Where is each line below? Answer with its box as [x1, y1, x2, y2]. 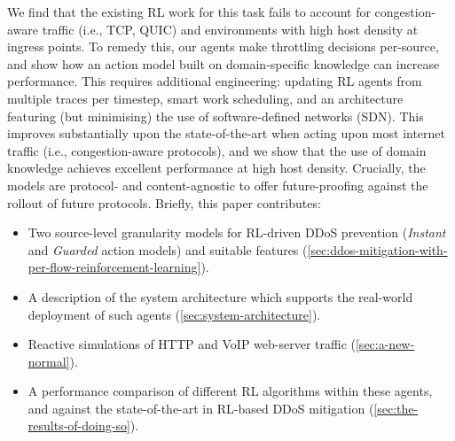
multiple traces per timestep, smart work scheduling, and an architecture [7, 89, 404, 107]
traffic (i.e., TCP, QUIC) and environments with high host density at [42, 19, 419, 38]
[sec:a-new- [355, 335, 415, 353]
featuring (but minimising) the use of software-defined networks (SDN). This [7, 106, 424, 125]
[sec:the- [373, 398, 419, 417]
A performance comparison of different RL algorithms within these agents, [27, 382, 433, 400]
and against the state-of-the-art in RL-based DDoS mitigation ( [27, 398, 374, 417]
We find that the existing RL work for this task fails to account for [7, 3, 371, 20]
